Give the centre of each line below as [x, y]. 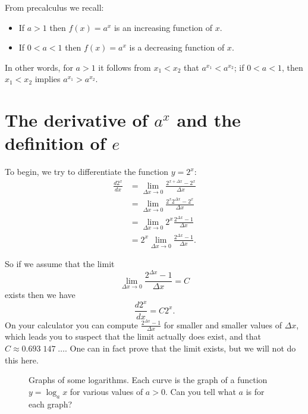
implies [48, 79]
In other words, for [39, 67]
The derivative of [76, 120]
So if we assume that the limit [60, 264]
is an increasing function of [163, 27]
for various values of [106, 391]
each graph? [51, 404]
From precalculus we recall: [54, 7]
